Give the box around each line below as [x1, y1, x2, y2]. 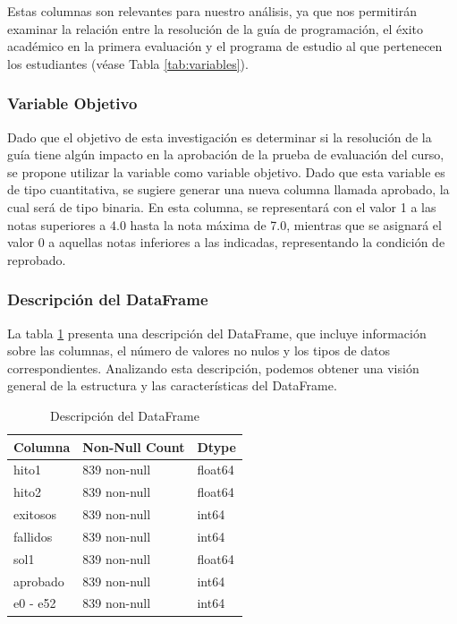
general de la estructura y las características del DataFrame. [7, 376, 337, 395]
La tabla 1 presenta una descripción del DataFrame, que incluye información [7, 323, 427, 342]
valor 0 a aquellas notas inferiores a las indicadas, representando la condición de [7, 233, 445, 252]
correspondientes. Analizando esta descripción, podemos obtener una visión [7, 358, 419, 377]
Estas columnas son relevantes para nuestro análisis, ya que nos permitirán [7, 2, 418, 20]
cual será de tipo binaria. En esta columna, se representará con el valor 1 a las [7, 197, 436, 216]
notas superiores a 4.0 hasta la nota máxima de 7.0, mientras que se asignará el [7, 215, 442, 234]
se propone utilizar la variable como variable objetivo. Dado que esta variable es [7, 162, 445, 181]
